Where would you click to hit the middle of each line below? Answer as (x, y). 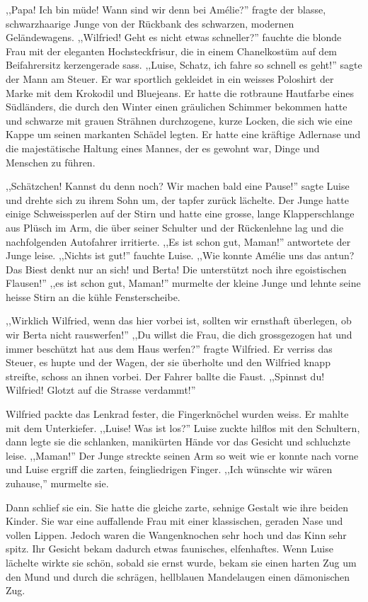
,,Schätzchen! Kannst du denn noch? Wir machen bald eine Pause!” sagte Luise (178, 186)
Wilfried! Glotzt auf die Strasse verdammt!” (101, 390)
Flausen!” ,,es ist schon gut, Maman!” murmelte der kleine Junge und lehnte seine (183, 283)
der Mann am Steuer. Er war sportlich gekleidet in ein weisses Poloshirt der (170, 78)
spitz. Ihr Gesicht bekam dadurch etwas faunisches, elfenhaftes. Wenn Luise (169, 549)
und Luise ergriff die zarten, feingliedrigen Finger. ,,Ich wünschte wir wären (169, 469)
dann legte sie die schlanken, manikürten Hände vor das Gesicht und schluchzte (178, 442)
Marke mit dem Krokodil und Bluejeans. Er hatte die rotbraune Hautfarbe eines (180, 92)
